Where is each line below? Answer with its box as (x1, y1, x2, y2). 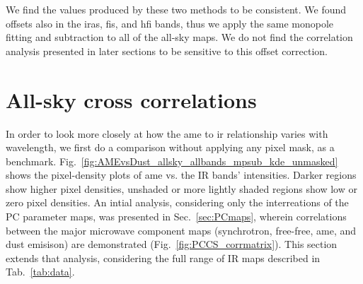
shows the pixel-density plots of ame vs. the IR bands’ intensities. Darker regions (6, 167, 357, 182)
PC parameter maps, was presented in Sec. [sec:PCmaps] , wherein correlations (6, 209, 347, 224)
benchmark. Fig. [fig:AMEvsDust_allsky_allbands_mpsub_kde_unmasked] (6, 153, 338, 168)
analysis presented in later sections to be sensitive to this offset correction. (6, 43, 328, 58)
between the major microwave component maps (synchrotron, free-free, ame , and (6, 223, 357, 237)
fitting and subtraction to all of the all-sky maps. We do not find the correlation (6, 30, 353, 45)
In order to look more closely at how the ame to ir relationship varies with (6, 126, 328, 141)
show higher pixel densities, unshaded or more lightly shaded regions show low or (6, 181, 357, 196)
